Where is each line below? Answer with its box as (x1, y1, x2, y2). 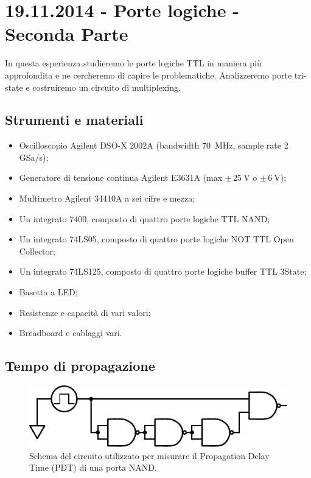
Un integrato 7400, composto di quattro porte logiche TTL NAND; (19, 212, 270, 225)
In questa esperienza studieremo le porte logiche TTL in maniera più (5, 57, 262, 69)
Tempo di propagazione (5, 356, 155, 375)
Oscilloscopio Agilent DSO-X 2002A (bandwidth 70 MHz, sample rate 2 (19, 139, 288, 152)
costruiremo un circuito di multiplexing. (32, 80, 181, 93)
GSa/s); (19, 150, 49, 163)
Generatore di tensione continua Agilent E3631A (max (19, 171, 223, 184)
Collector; (19, 244, 55, 257)
